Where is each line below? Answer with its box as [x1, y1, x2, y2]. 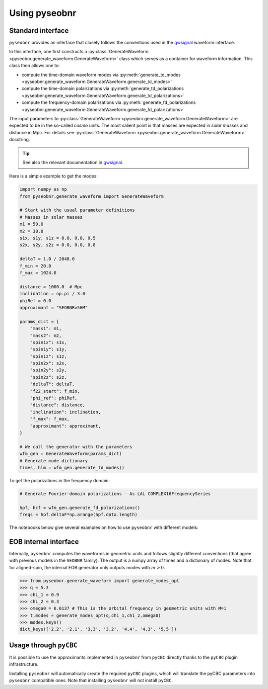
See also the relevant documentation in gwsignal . [22, 159, 124, 165]
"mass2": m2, [30, 333, 62, 338]
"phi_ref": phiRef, [30, 395, 78, 401]
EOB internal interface [9, 537, 79, 546]
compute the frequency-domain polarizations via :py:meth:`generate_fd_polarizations [21, 99, 196, 105]
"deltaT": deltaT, [30, 381, 75, 387]
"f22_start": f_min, [30, 388, 80, 394]
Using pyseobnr [9, 7, 76, 18]
